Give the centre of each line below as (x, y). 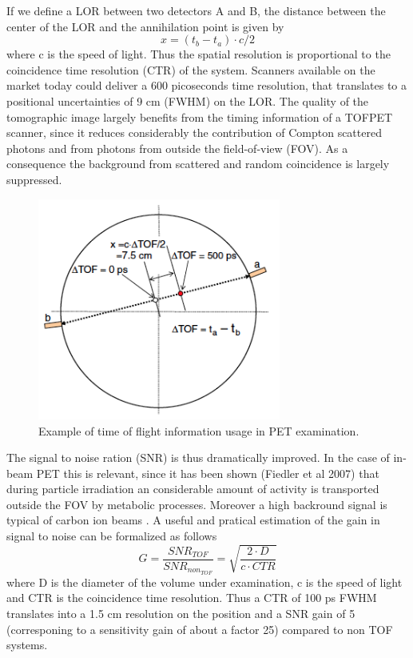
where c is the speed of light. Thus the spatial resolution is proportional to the (199, 54)
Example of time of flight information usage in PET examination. (199, 430)
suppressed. (34, 179)
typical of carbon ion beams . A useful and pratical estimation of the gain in (193, 520)
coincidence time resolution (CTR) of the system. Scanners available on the (191, 69)
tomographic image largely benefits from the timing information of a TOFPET (200, 116)
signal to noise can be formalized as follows (112, 536)
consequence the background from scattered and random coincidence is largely (198, 164)
